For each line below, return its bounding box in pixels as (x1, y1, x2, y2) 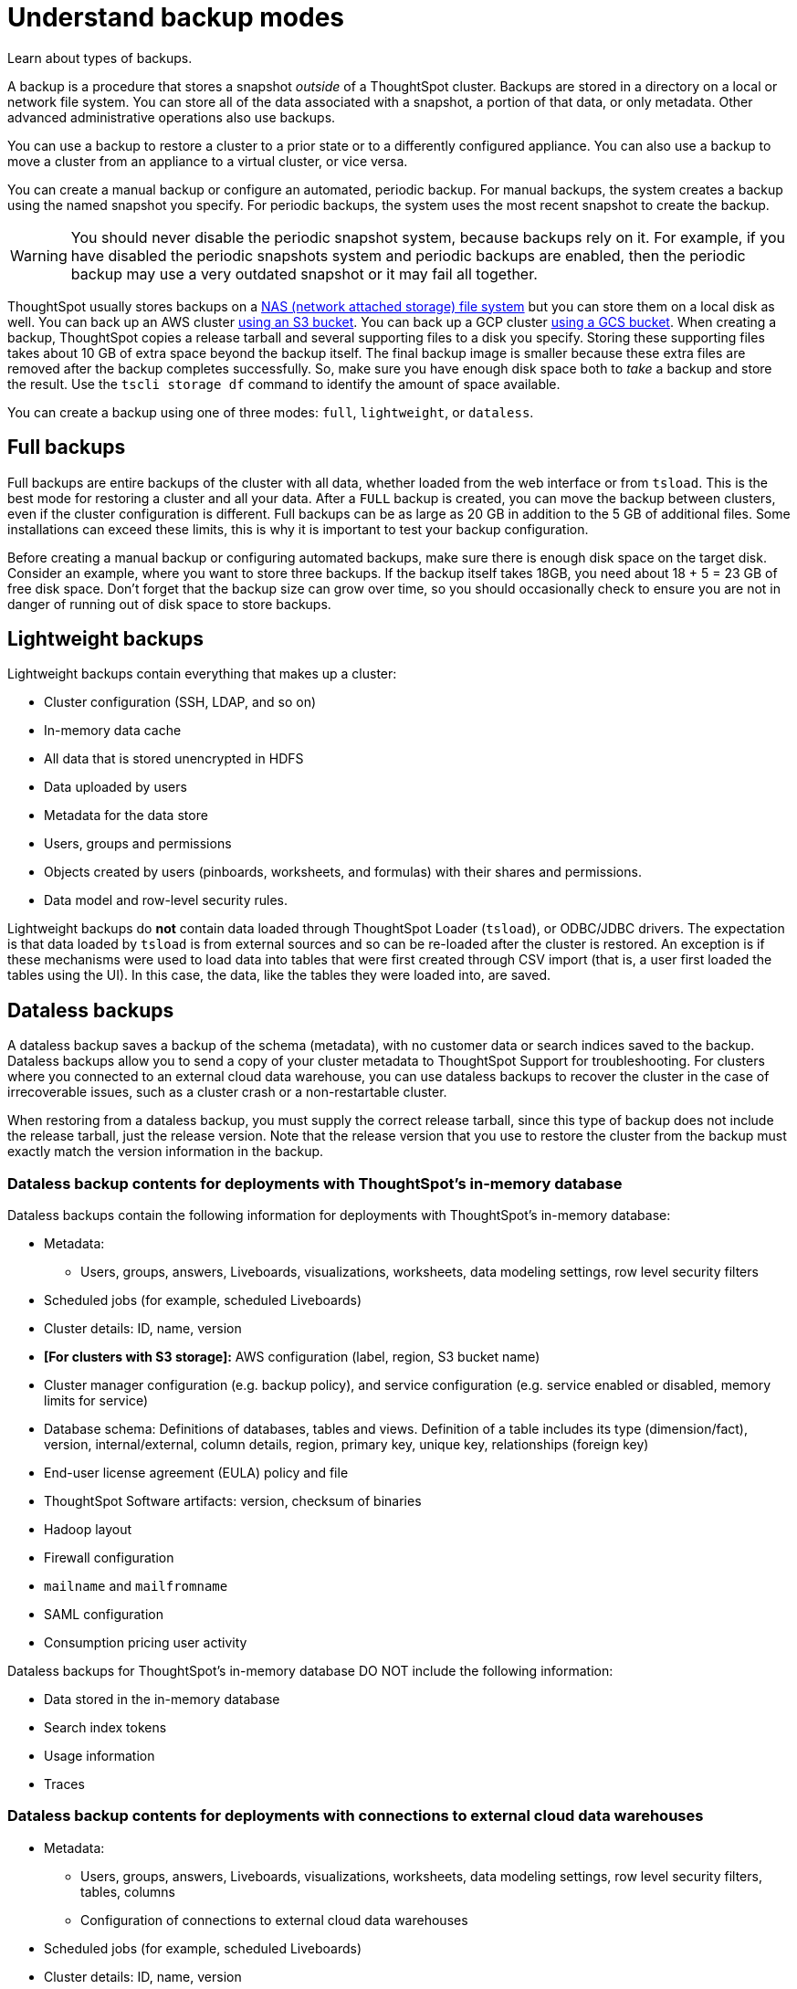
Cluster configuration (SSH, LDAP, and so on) (44, 694, 317, 710)
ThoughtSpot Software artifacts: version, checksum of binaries (44, 1493, 422, 1510)
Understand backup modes (7, 2, 345, 33)
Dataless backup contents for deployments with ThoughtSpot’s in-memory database (7, 1173, 623, 1193)
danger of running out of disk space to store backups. (7, 595, 331, 612)
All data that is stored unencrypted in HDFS (44, 751, 304, 767)
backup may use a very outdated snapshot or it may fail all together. (70, 264, 538, 283)
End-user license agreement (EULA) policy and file (44, 1465, 349, 1481)
